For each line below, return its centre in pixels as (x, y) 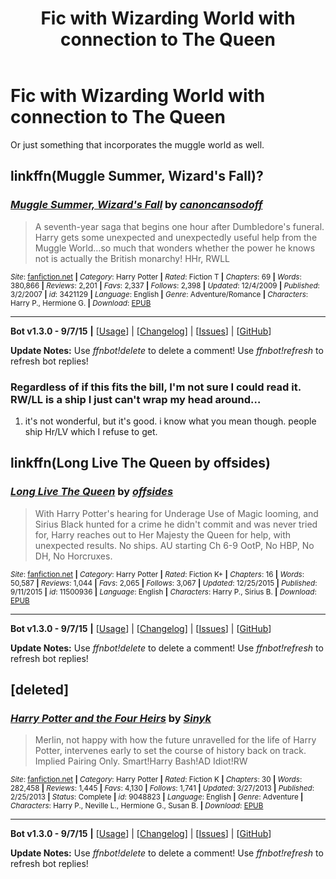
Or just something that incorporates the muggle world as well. (137, 144)
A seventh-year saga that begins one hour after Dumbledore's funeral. (179, 226)
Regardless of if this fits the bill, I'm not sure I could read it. (156, 387)
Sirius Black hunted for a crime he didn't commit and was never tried (176, 524)
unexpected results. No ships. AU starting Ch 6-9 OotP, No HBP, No (174, 545)
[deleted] (40, 690)
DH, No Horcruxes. (73, 556)
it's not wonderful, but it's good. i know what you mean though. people (170, 421)
